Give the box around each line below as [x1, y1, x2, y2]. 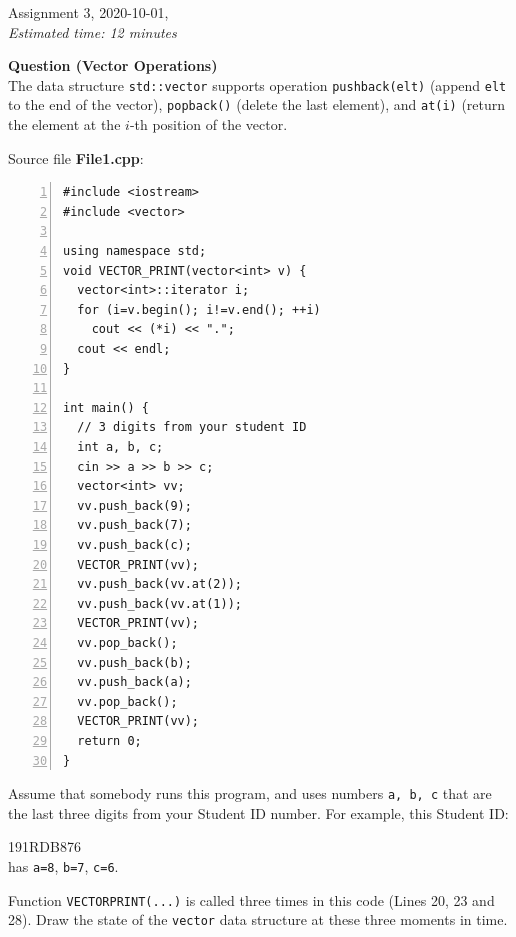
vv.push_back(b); [77, 655, 192, 670]
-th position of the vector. [129, 114, 288, 135]
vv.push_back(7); [77, 518, 192, 533]
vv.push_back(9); [77, 498, 192, 513]
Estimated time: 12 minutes [8, 21, 177, 42]
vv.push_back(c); [77, 537, 192, 552]
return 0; [77, 733, 142, 748]
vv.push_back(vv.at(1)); [77, 596, 242, 611]
